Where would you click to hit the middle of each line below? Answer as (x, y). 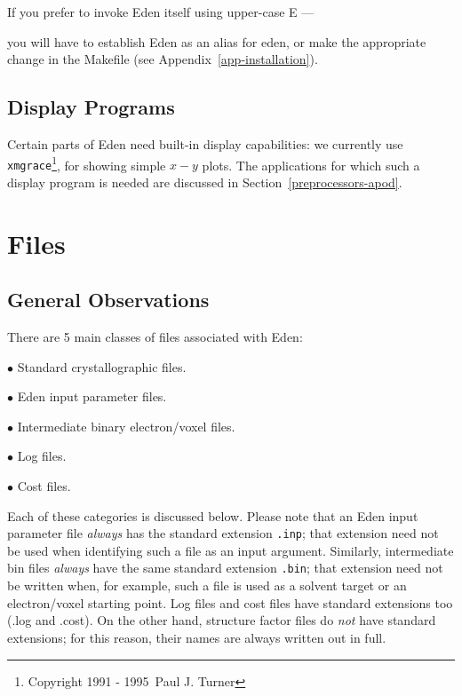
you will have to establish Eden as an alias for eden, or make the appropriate (217, 41)
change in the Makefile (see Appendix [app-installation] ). (163, 59)
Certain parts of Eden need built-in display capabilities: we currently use (205, 143)
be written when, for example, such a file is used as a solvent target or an (207, 585)
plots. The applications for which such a (311, 165)
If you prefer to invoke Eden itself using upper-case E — (161, 12)
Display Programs (91, 107)
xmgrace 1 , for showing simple (87, 163)
